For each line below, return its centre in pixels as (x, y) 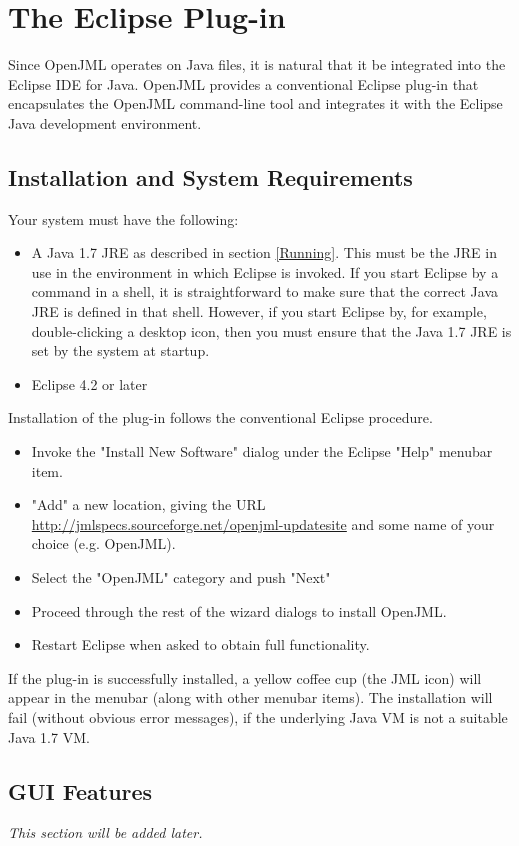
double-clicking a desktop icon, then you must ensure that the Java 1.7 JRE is (271, 330)
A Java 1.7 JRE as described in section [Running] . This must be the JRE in (264, 252)
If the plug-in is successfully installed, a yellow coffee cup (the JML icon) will (245, 677)
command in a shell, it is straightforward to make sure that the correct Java (264, 291)
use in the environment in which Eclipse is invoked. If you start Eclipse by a (265, 271)
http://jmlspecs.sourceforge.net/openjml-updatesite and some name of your (263, 523)
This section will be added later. (105, 832)
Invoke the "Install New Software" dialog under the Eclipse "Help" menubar (262, 451)
